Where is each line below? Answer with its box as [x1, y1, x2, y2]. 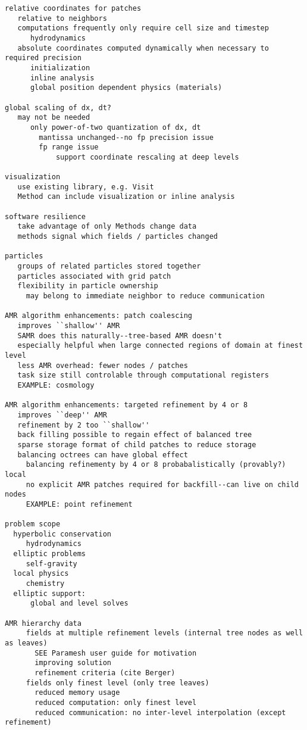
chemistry [26, 579, 65, 588]
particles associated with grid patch [17, 272, 171, 280]
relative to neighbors [17, 14, 107, 23]
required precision [5, 54, 82, 63]
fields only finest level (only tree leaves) [26, 678, 209, 687]
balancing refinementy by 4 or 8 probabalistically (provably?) [26, 460, 286, 469]
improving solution [35, 659, 111, 667]
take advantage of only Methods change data [17, 222, 197, 231]
